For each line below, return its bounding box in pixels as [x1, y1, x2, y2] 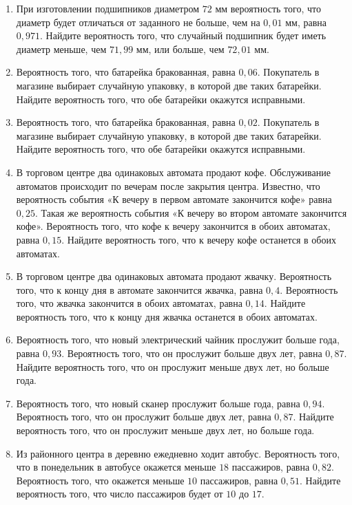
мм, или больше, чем [136, 41, 225, 56]
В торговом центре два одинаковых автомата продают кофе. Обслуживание [16, 164, 331, 179]
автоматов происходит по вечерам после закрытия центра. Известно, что [16, 178, 320, 193]
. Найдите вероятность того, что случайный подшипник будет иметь [40, 28, 327, 43]
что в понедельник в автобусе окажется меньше [16, 460, 216, 474]
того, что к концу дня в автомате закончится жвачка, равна [16, 282, 263, 297]
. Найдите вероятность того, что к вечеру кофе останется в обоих [61, 232, 336, 246]
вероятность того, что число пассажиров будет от [16, 486, 223, 501]
